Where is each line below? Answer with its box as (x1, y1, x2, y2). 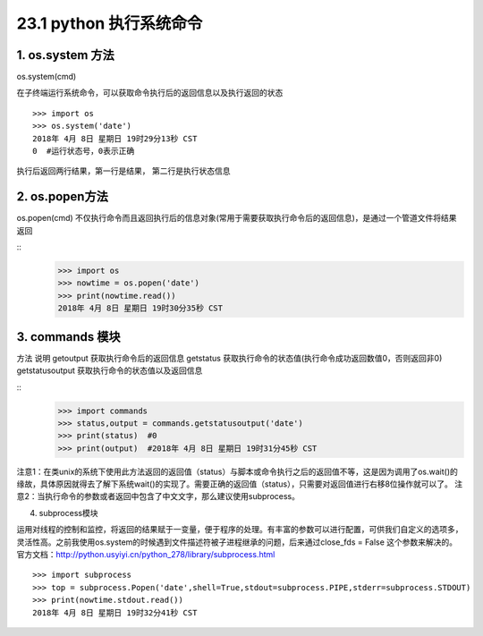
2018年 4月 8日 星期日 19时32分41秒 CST (32, 607, 198, 617)
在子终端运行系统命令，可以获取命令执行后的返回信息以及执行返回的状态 (16, 88, 284, 98)
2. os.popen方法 (16, 189, 109, 205)
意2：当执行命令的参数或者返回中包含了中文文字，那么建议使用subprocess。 (16, 491, 300, 502)
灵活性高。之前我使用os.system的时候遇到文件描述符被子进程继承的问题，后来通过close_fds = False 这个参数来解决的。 (16, 537, 458, 547)
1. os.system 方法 (16, 47, 115, 63)
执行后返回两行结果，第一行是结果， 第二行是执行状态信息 (16, 165, 231, 176)
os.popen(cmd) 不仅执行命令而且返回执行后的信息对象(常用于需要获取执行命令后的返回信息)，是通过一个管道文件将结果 (16, 213, 457, 224)
